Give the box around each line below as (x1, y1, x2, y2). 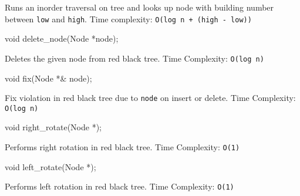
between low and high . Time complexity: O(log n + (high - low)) (5, 12, 252, 25)
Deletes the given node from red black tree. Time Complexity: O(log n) (5, 52, 264, 64)
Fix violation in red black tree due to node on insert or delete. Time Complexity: (5, 92, 296, 104)
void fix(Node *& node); (5, 72, 92, 84)
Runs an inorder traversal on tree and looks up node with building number (5, 1, 274, 13)
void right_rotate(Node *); (5, 121, 102, 133)
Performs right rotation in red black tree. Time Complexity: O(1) (5, 141, 240, 153)
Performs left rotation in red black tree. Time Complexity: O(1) (5, 180, 234, 192)
